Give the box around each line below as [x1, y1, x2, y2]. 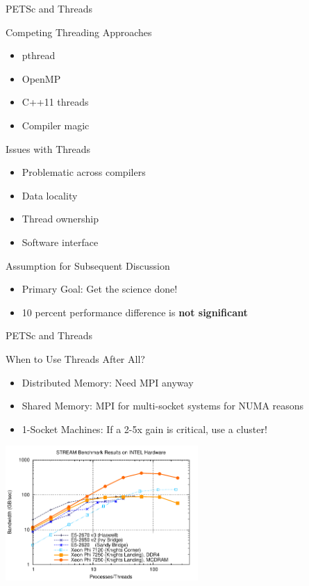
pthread [22, 48, 56, 63]
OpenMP [22, 71, 61, 86]
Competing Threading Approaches [6, 24, 152, 39]
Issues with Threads [6, 141, 91, 156]
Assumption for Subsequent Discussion [6, 258, 170, 272]
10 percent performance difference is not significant [22, 304, 248, 319]
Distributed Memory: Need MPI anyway [22, 375, 194, 389]
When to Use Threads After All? [6, 351, 145, 366]
